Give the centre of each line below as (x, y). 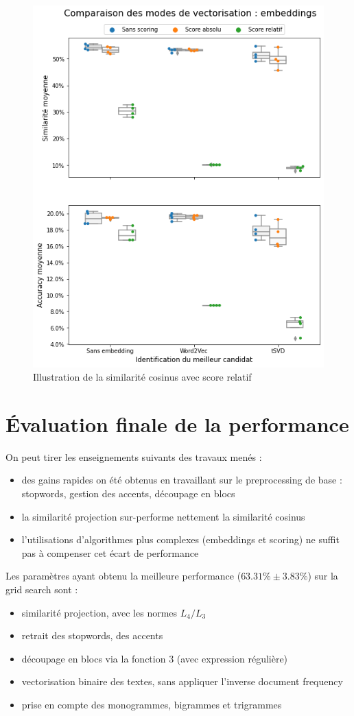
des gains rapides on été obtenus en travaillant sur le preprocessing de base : (182, 480)
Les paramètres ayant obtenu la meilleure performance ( (123, 576)
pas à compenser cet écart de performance (110, 552)
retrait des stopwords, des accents (92, 635)
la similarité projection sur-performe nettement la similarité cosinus (163, 516)
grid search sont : (42, 589)
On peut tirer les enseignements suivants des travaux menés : (134, 456)
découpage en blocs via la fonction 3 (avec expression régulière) (155, 658)
